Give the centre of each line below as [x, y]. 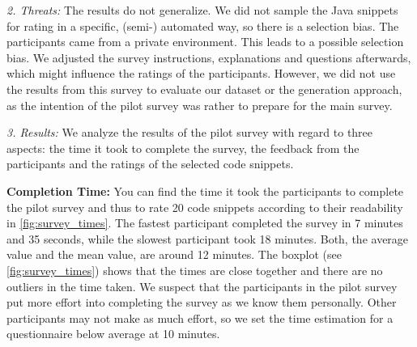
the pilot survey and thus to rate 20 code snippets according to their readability [205, 207]
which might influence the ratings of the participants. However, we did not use [201, 73]
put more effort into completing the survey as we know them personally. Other [202, 302]
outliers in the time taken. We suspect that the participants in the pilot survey [202, 286]
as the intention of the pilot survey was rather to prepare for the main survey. [200, 105]
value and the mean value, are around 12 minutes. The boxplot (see [174, 254]
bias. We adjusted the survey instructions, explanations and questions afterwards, [209, 57]
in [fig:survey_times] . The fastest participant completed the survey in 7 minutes [205, 223]
